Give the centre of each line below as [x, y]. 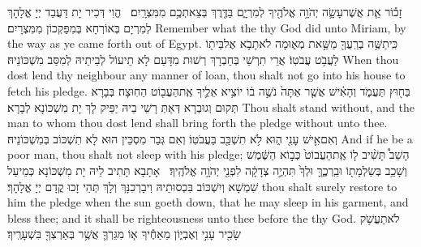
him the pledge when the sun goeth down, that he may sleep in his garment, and [208, 202]
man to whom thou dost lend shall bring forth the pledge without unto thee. [198, 123]
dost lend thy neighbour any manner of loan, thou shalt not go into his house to [206, 75]
